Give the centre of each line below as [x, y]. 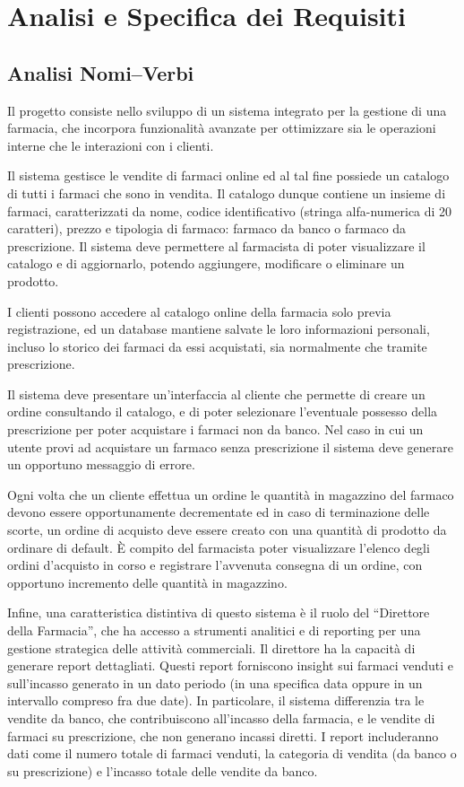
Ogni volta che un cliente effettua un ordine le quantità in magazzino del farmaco [231, 494]
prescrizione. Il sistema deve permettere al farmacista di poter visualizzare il [216, 245]
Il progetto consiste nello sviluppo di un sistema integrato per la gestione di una [227, 110]
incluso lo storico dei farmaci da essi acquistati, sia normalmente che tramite [217, 346]
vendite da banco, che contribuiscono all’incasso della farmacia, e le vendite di [221, 717]
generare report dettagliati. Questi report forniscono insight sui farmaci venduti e [231, 665]
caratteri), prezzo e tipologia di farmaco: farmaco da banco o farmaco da [207, 228]
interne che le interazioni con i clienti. [111, 145]
